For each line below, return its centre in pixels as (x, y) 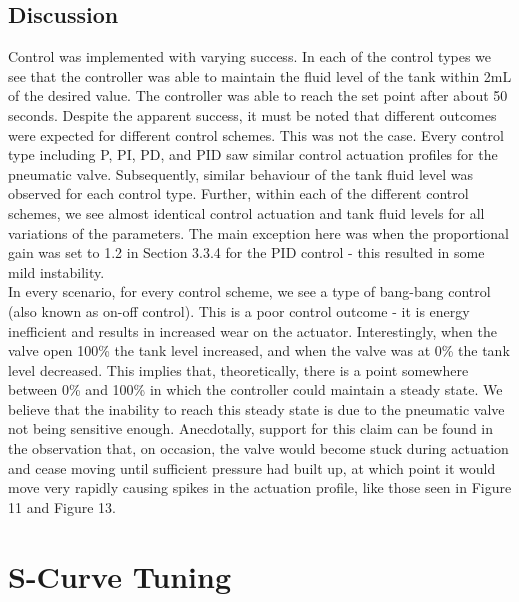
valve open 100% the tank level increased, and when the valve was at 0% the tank (259, 350)
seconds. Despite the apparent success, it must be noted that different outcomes (252, 114)
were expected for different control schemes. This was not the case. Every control (256, 134)
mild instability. (56, 271)
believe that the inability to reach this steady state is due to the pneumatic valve (256, 408)
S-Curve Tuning (120, 575)
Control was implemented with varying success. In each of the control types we (250, 56)
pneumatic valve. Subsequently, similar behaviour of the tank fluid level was (241, 173)
